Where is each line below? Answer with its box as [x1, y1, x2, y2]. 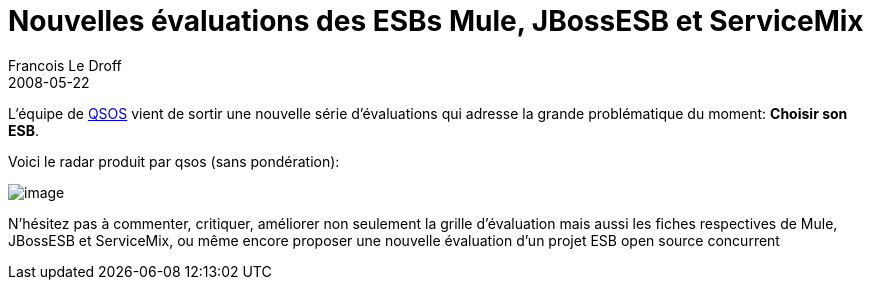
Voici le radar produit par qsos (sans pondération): [8, 152, 340, 170]
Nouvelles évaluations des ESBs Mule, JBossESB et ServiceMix [8, 4, 864, 38]
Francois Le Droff [8, 56, 122, 74]
